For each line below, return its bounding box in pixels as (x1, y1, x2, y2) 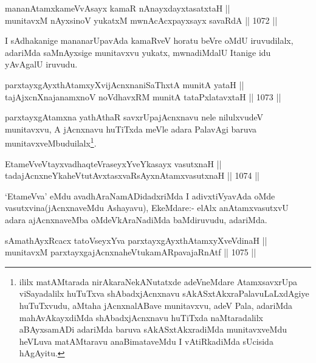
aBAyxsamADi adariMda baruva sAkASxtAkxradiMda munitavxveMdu (19, 323, 287, 336)
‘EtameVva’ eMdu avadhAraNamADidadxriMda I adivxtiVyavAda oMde (5, 189, 275, 202)
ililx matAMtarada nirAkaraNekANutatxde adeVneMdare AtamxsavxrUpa (19, 275, 298, 288)
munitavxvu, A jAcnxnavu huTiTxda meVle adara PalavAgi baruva (5, 122, 257, 135)
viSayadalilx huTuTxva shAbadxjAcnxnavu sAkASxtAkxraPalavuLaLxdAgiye (19, 287, 309, 300)
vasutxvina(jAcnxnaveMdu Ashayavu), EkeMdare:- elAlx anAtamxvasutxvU (5, 201, 289, 214)
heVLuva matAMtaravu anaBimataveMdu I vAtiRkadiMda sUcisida (19, 334, 273, 347)
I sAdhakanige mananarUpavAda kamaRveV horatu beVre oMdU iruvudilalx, (5, 34, 294, 47)
